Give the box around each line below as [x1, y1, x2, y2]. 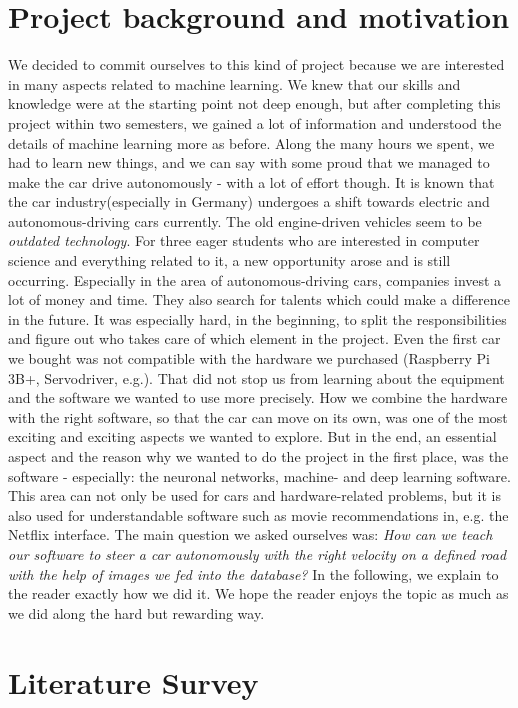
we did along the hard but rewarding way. [8, 602, 265, 623]
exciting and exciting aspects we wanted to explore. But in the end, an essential [8, 426, 497, 447]
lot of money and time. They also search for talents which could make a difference [8, 289, 510, 310]
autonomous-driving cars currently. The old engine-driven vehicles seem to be [8, 210, 482, 231]
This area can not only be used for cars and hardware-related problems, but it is [8, 485, 501, 506]
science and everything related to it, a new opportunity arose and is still [8, 250, 451, 271]
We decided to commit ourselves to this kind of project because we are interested [8, 54, 505, 75]
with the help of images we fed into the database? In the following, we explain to [8, 563, 499, 584]
